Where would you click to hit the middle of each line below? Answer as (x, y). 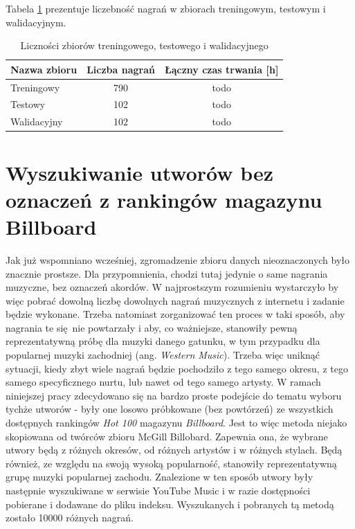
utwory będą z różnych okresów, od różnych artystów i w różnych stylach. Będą (174, 450)
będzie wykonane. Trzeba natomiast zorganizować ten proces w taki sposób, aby (175, 314)
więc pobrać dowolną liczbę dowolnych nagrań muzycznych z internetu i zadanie (175, 300)
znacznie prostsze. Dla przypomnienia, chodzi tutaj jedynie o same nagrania (167, 273)
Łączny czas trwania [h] (221, 69)
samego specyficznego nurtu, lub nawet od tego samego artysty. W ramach (163, 382)
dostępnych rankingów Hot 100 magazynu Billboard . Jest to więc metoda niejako (176, 423)
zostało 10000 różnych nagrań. (70, 518)
